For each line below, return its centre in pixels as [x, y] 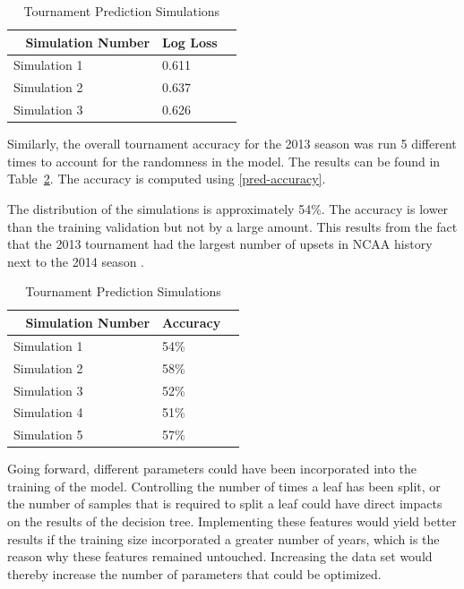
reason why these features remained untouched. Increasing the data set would [220, 556]
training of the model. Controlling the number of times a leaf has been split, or [224, 486]
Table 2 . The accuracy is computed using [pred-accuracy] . [167, 179]
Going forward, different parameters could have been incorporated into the [212, 469]
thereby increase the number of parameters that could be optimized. [194, 573]
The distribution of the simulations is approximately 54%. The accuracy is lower [228, 209]
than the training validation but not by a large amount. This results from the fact [232, 226]
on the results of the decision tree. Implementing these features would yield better [232, 521]
